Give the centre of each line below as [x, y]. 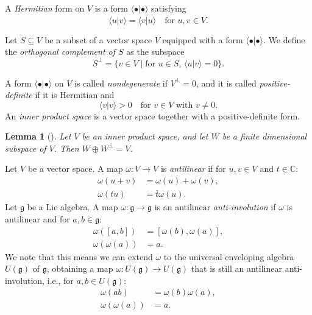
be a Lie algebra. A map [73, 207]
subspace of [26, 148]
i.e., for [60, 280]
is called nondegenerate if [121, 83]
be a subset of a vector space [98, 39]
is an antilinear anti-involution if [215, 207]
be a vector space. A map [75, 168]
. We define [284, 39]
